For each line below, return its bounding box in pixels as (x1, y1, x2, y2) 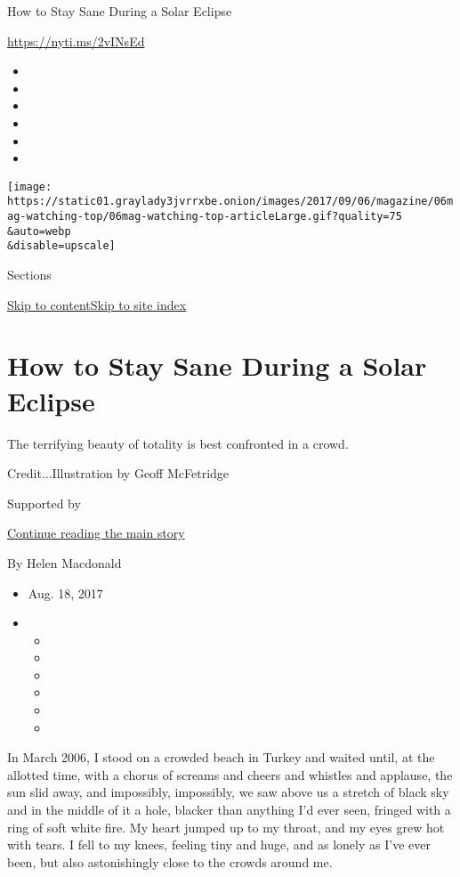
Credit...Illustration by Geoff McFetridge (7, 464, 230, 483)
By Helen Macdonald (7, 553, 122, 572)
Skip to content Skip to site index (7, 295, 187, 313)
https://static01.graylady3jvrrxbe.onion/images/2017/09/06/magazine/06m (7, 195, 454, 208)
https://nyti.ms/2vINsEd (7, 31, 145, 50)
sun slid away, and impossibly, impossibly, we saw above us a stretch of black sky (7, 783, 449, 801)
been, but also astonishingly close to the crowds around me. (7, 852, 333, 871)
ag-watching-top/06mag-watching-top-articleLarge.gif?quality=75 (7, 210, 402, 223)
